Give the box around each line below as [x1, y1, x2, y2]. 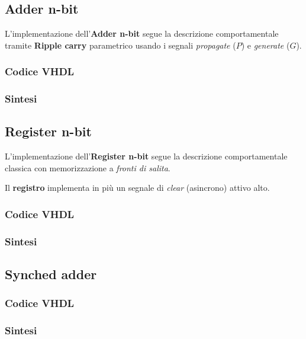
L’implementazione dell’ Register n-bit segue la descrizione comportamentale [5, 150, 288, 162]
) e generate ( [241, 39, 290, 51]
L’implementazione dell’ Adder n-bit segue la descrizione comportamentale [5, 27, 279, 40]
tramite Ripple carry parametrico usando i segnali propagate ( [5, 39, 236, 51]
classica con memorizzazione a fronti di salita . [5, 161, 170, 174]
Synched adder [5, 265, 97, 283]
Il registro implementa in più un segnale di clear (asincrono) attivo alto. [5, 181, 270, 194]
